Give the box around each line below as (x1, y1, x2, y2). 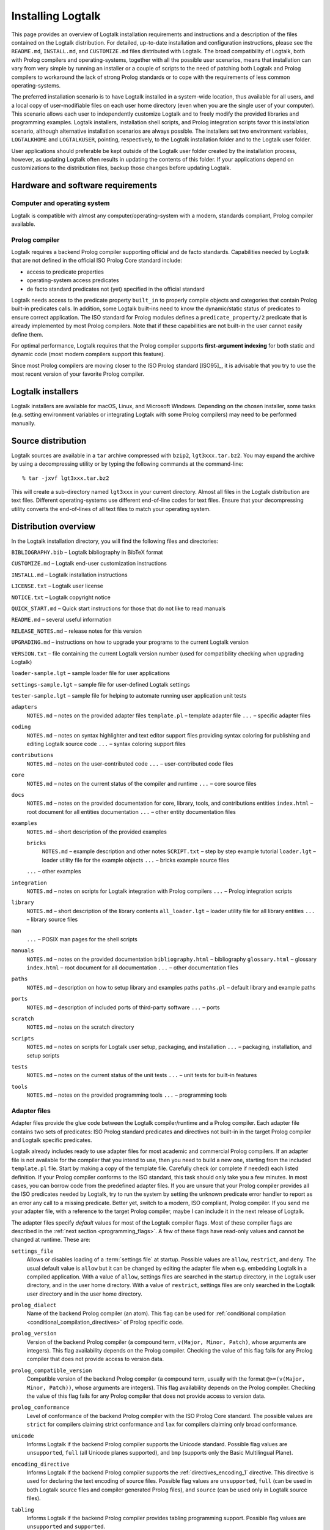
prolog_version (11, 1330, 57, 1337)
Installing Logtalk (11, 9, 101, 23)
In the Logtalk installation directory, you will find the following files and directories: (11, 537, 219, 545)
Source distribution (11, 435, 87, 446)
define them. (11, 330, 43, 338)
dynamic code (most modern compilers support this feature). (11, 351, 165, 358)
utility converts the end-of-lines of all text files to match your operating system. (11, 505, 211, 512)
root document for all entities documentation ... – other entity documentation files (26, 808, 237, 815)
